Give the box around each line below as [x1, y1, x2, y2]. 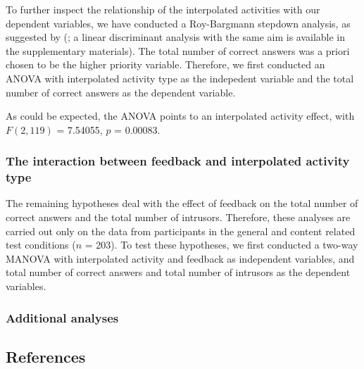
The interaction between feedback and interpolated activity [6, 152, 350, 170]
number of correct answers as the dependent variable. [6, 85, 236, 99]
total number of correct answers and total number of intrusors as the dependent [6, 265, 351, 280]
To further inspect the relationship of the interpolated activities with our [6, 2, 320, 16]
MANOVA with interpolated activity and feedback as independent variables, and [6, 251, 355, 265]
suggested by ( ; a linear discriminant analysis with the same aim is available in [6, 30, 346, 44]
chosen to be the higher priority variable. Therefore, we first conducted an [6, 57, 325, 72]
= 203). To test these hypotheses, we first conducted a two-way [84, 237, 358, 252]
